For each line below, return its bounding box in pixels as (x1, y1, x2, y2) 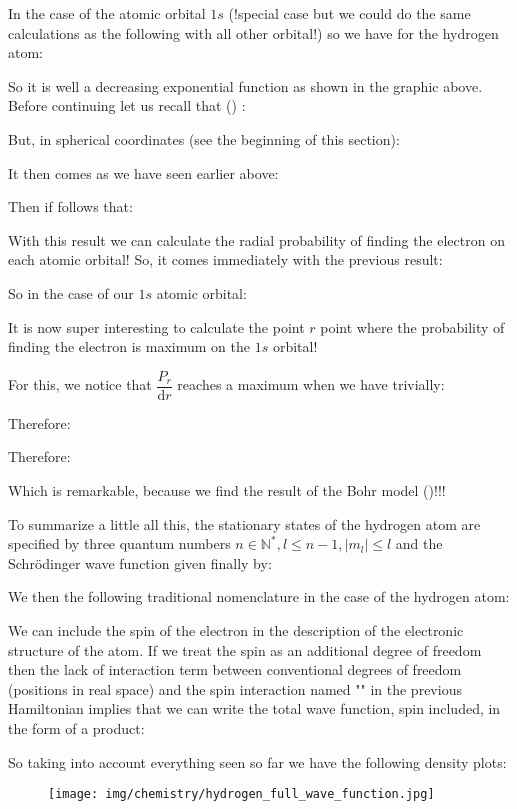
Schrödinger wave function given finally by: (8, 552, 272, 573)
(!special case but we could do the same (228, 3, 471, 23)
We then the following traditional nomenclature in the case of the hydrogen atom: (8, 586, 510, 607)
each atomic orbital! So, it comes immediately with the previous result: (8, 249, 443, 270)
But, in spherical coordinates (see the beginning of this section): (8, 128, 400, 149)
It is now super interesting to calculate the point (8, 316, 305, 337)
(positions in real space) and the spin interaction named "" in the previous (8, 678, 462, 699)
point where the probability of (320, 316, 505, 337)
